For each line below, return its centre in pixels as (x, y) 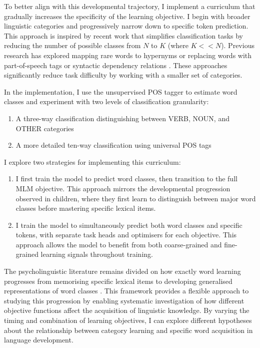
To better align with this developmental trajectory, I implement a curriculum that (130, 6)
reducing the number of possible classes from (72, 45)
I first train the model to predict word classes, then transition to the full (126, 179)
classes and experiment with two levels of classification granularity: (106, 101)
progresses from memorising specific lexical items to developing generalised (118, 281)
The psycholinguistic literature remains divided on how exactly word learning (122, 271)
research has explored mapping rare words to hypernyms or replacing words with (128, 55)
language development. (39, 340)
